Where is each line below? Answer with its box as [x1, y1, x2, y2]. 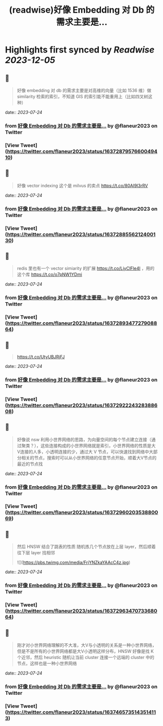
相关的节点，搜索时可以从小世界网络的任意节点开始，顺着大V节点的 [21, 454, 157, 460]
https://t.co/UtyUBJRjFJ [17, 354, 65, 360]
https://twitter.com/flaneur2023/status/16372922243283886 [7, 402, 158, 409]
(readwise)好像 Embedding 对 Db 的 [9, 4, 155, 16]
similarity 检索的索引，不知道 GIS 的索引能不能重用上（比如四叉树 [17, 93, 148, 99]
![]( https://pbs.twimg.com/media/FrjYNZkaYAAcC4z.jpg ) [17, 560, 130, 565]
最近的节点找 [17, 461, 43, 467]
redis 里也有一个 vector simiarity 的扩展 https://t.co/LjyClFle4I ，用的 [17, 266, 155, 272]
